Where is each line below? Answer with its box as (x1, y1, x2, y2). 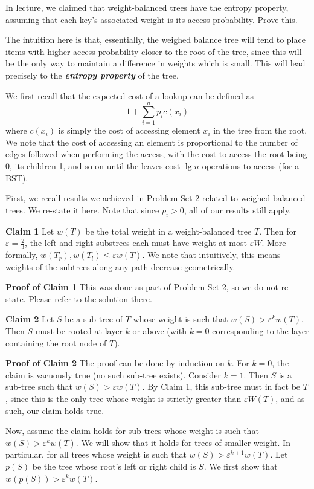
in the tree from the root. (213, 124, 307, 137)
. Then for (259, 224, 297, 237)
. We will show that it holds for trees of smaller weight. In (75, 436, 290, 449)
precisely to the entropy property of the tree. (5, 68, 179, 81)
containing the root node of (5, 336, 107, 349)
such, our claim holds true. (5, 404, 104, 416)
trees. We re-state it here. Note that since (5, 203, 159, 216)
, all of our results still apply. (184, 203, 292, 216)
